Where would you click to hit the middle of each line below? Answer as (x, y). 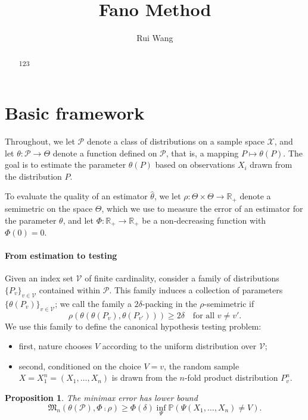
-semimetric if (229, 303)
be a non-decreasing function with (204, 220)
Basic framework (75, 113)
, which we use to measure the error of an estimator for (202, 208)
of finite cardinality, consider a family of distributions (182, 278)
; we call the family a (93, 303)
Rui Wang (155, 38)
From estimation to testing (61, 256)
